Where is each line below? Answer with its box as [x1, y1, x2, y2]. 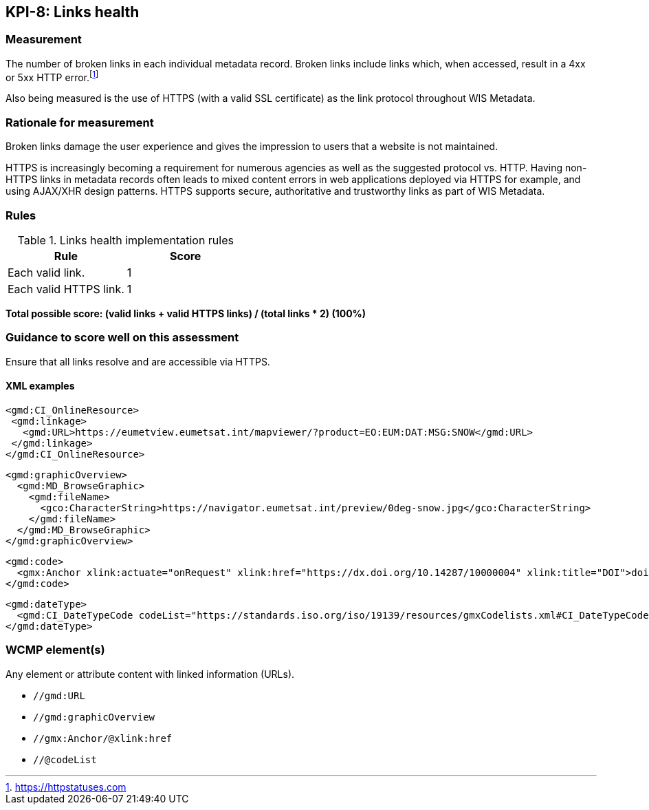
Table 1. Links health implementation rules [17, 233, 234, 247]
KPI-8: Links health [5, 3, 140, 21]
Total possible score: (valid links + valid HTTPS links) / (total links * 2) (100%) [5, 307, 366, 319]
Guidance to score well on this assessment [5, 330, 239, 345]
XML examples [5, 380, 75, 392]
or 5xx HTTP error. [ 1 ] [5, 69, 99, 83]
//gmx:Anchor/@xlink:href [33, 732, 173, 744]
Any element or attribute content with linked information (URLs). [5, 668, 295, 680]
